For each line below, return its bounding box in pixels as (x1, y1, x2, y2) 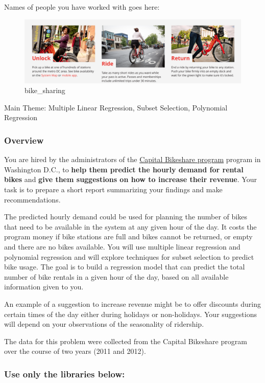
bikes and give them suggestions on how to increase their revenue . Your (4, 174, 257, 185)
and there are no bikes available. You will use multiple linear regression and (4, 241, 240, 252)
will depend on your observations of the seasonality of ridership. (4, 319, 204, 329)
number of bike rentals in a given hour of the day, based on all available (4, 271, 229, 282)
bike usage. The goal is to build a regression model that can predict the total (4, 261, 245, 272)
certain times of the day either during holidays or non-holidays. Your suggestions (4, 308, 257, 319)
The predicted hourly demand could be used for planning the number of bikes (4, 211, 247, 222)
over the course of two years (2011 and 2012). (4, 346, 146, 356)
